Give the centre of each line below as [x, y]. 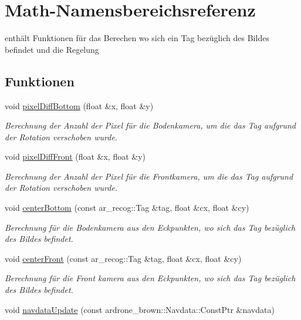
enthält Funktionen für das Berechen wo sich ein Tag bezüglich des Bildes [137, 38]
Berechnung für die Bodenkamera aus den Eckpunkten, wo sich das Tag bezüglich [150, 227]
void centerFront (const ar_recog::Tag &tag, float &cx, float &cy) [123, 258]
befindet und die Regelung [52, 49]
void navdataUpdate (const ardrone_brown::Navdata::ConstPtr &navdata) [140, 309]
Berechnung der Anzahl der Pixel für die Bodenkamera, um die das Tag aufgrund [150, 125]
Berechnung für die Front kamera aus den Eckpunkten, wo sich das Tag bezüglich [150, 278]
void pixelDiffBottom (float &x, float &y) [79, 105]
